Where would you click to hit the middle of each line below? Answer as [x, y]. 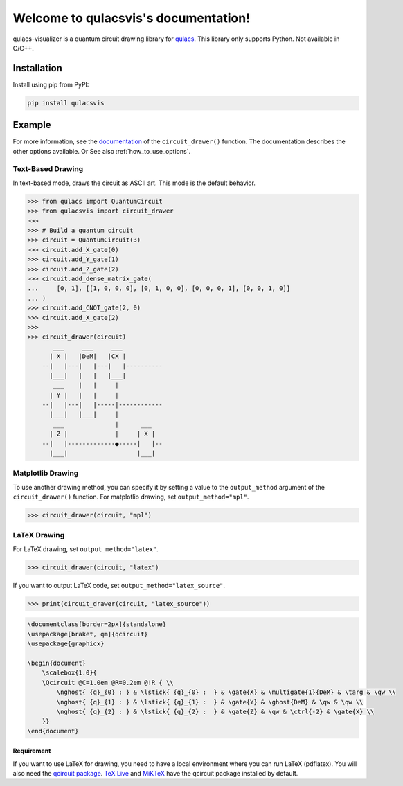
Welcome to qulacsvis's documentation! [132, 18]
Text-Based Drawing [48, 169]
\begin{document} [57, 663]
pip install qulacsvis [66, 103]
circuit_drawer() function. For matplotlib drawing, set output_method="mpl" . [131, 497]
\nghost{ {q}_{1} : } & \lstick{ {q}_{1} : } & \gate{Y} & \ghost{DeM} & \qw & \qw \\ [210, 702]
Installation [37, 68]
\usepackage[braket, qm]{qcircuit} [88, 634]
